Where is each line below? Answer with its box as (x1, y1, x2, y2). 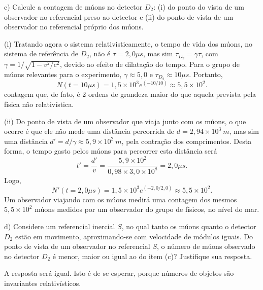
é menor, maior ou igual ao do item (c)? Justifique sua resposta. (52, 250, 252, 261)
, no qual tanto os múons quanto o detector (121, 221, 256, 232)
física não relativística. (4, 98, 74, 109)
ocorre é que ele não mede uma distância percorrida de (4, 126, 175, 136)
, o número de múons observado (156, 241, 255, 251)
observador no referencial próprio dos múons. (4, 21, 144, 32)
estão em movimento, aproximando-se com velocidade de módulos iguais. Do (15, 231, 253, 241)
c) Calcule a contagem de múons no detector (4, 2, 143, 12)
